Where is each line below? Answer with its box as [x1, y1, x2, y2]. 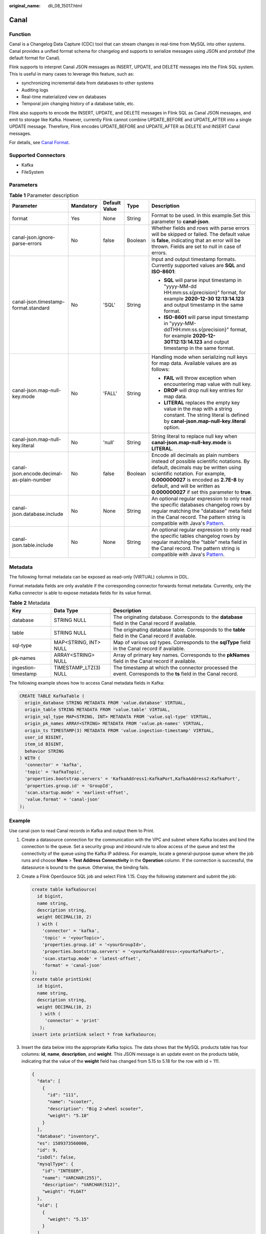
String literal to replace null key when [151, 433, 237, 440]
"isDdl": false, [37, 1154, 76, 1160]
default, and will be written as [151, 483, 220, 490]
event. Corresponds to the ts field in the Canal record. [113, 670, 238, 677]
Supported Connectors [9, 152, 66, 158]
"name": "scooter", [47, 1099, 95, 1105]
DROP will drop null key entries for [164, 387, 243, 394]
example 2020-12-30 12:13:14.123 [164, 295, 244, 302]
